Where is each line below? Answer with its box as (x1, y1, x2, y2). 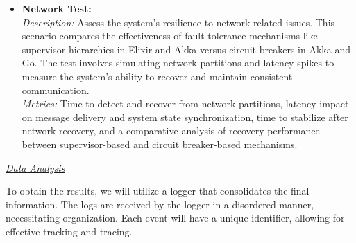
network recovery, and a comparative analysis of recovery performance (22, 123, 320, 138)
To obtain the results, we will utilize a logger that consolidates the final (6, 183, 310, 198)
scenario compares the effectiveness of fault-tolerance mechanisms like (22, 28, 318, 43)
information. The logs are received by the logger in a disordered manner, (6, 197, 314, 211)
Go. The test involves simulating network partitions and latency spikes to (22, 55, 334, 70)
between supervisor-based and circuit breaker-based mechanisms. (22, 136, 298, 151)
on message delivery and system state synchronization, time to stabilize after (22, 109, 348, 124)
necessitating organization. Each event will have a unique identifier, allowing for (6, 210, 345, 225)
